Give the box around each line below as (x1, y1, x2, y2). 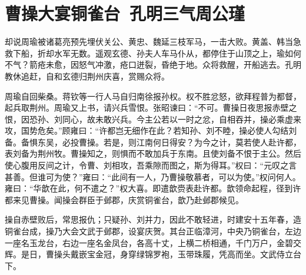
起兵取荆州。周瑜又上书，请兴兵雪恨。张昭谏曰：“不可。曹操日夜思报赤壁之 (5, 101, 297, 114)
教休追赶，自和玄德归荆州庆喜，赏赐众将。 (5, 69, 169, 82)
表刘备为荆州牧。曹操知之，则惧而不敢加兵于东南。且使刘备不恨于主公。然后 (5, 147, 301, 160)
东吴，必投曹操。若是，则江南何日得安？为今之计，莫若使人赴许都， (37, 135, 301, 148)
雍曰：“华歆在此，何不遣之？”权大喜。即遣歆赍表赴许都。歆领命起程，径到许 (5, 182, 301, 194)
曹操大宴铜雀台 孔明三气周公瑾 (5, 1, 245, 25)
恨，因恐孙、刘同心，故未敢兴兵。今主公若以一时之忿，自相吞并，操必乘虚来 (5, 112, 301, 125)
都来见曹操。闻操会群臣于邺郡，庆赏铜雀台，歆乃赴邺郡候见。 (5, 193, 244, 206)
